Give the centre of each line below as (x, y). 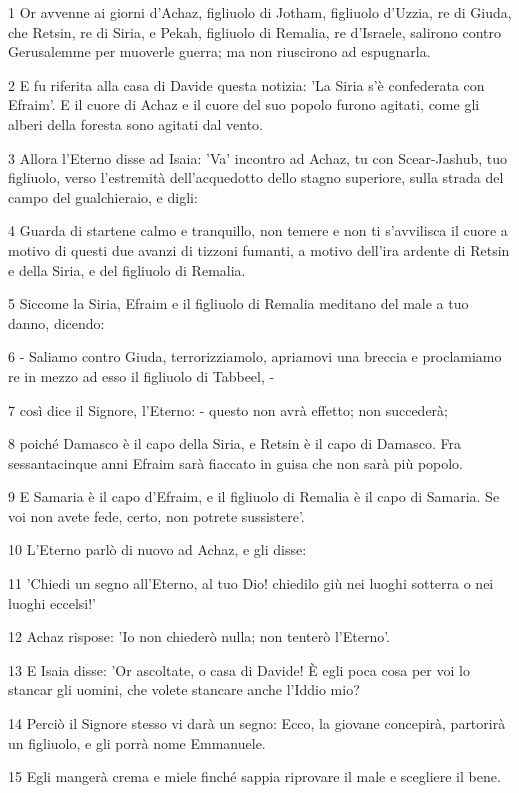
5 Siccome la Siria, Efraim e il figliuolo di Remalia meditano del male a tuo (238, 303)
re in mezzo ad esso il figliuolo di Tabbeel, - (141, 375)
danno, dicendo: (56, 322)
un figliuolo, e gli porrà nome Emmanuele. (137, 742)
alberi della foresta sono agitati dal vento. (135, 123)
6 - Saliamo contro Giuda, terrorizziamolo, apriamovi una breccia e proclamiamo (255, 356)
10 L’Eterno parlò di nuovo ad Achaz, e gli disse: (157, 549)
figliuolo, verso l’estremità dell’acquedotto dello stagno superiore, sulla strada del (256, 177)
